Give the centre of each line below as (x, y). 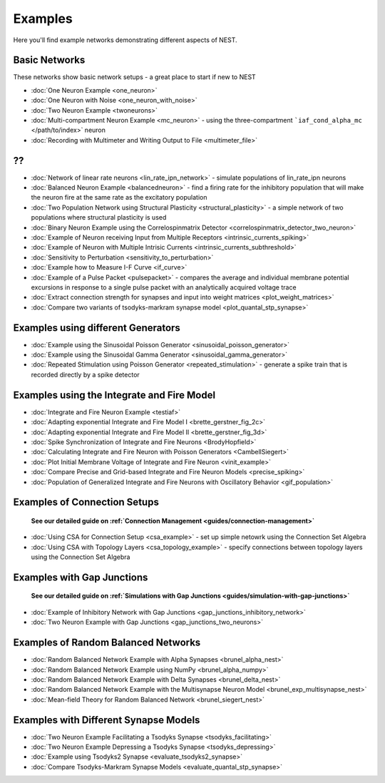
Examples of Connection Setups (86, 502)
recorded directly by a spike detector (86, 374)
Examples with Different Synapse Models (107, 720)
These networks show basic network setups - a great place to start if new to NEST (134, 77)
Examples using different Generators (97, 328)
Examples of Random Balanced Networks (107, 643)
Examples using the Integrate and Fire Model (114, 395)
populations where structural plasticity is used (99, 217)
